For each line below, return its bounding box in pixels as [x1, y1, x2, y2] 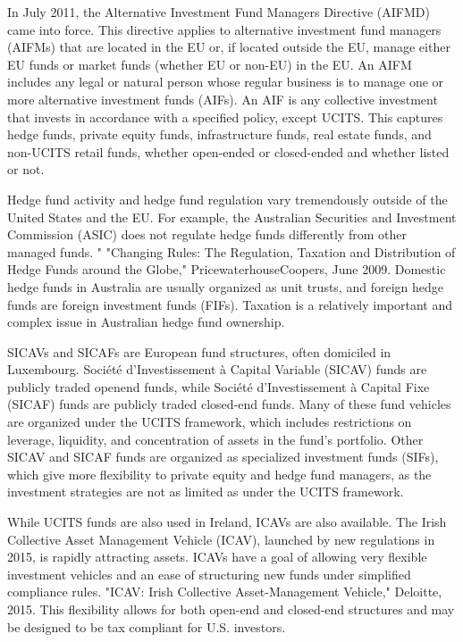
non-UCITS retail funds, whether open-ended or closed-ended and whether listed [7, 142, 450, 161]
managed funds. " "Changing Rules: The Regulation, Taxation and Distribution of [7, 242, 456, 261]
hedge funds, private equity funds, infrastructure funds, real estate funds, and [7, 125, 432, 144]
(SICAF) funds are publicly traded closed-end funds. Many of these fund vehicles [7, 395, 451, 413]
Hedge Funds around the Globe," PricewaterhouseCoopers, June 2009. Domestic [7, 260, 446, 279]
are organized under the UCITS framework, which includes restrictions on [7, 413, 412, 431]
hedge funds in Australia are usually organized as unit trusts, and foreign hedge [7, 277, 443, 296]
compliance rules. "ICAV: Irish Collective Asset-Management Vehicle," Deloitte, [7, 582, 442, 601]
